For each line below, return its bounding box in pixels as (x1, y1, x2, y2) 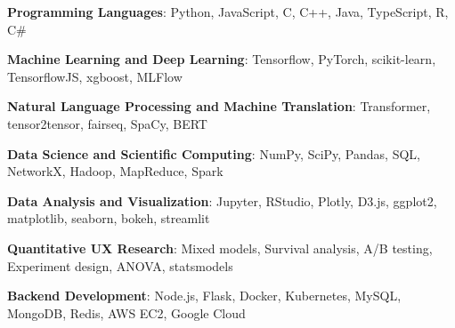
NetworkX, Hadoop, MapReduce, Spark (7, 162, 223, 180)
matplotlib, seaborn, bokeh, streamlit (7, 209, 210, 228)
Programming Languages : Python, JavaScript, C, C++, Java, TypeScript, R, (7, 3, 449, 20)
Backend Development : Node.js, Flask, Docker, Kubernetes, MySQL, (7, 286, 402, 305)
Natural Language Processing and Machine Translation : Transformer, (7, 97, 431, 116)
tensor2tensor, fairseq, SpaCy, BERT (7, 114, 207, 132)
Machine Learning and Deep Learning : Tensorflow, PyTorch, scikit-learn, (7, 50, 436, 68)
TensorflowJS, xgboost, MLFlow (7, 67, 183, 85)
